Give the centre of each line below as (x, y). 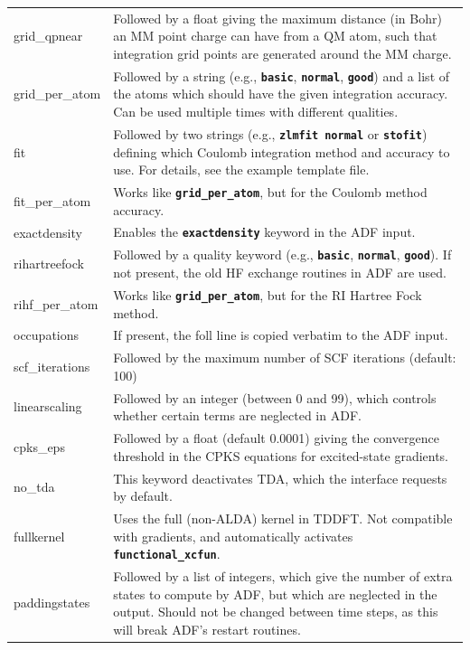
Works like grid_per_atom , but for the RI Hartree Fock (268, 294)
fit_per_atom (52, 200)
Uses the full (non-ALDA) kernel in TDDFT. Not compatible (283, 518)
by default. (143, 496)
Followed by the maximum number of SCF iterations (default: (285, 358)
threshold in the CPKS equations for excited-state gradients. (281, 455)
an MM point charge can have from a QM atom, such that (275, 36)
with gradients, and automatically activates (233, 536)
